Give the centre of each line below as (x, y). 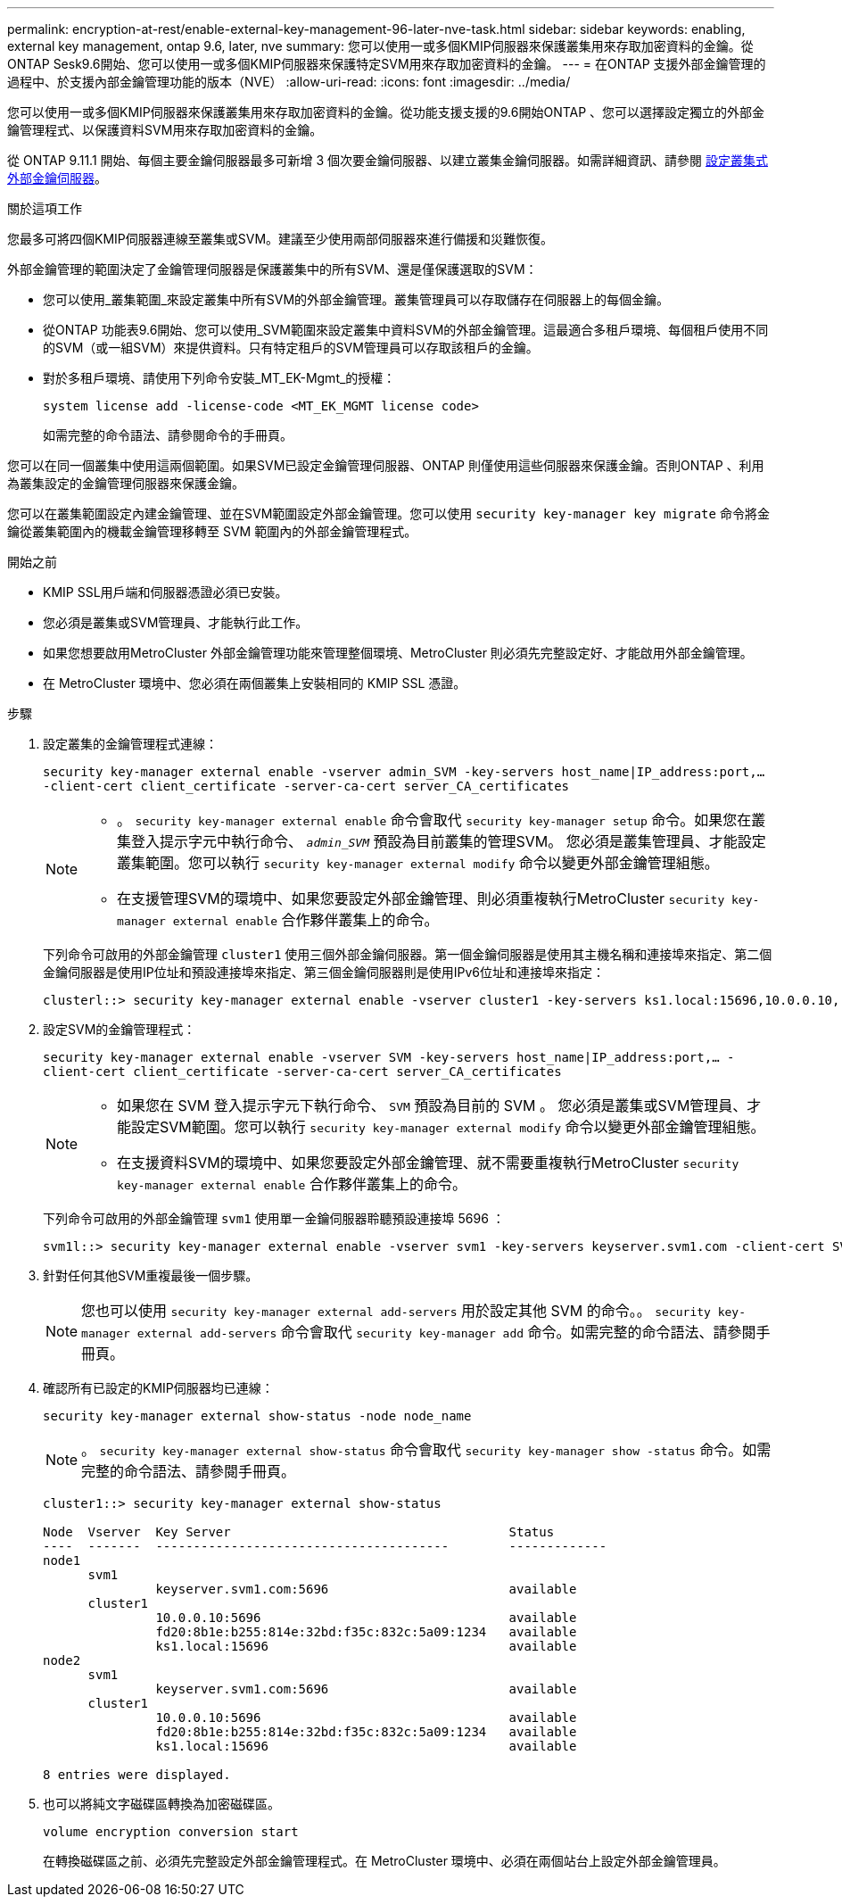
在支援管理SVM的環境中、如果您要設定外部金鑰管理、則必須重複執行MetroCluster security (421, 898)
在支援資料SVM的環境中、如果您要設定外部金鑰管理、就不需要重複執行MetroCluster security (428, 1163)
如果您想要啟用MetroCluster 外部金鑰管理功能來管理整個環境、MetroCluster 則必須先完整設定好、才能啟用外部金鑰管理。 (398, 653)
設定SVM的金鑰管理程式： (120, 1029)
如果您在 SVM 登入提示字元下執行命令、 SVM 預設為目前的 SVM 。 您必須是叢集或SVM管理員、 (432, 1105)
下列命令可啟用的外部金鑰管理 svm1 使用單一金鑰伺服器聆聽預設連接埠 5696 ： (274, 1218)
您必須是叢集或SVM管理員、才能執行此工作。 (176, 622)
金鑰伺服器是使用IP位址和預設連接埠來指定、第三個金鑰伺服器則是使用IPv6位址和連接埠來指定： (324, 972)
